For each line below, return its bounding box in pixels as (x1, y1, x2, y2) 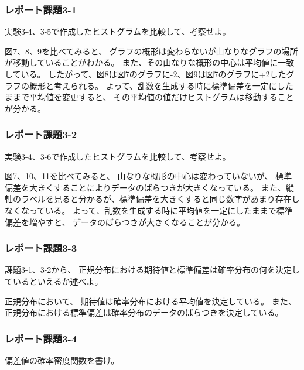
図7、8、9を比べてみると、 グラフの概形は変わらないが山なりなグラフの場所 (5, 44, 298, 57)
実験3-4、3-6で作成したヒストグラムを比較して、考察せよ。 (5, 150, 231, 162)
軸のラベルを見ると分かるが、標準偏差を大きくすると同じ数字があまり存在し (5, 193, 300, 205)
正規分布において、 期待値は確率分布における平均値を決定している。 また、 (5, 294, 296, 307)
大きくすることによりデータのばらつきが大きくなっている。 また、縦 (29, 181, 294, 193)
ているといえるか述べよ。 (5, 275, 103, 287)
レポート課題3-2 (5, 127, 77, 142)
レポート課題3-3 (5, 241, 77, 255)
